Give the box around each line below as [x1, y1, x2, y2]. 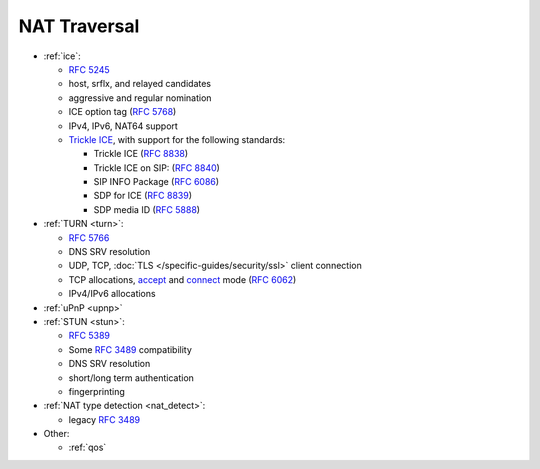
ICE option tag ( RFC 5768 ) [68, 106, 177, 118]
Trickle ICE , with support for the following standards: [68, 133, 286, 145]
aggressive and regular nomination [68, 91, 212, 104]
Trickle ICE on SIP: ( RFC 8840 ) [93, 161, 220, 174]
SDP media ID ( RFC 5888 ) [93, 203, 200, 215]
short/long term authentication [68, 371, 195, 384]
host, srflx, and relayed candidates [68, 78, 212, 90]
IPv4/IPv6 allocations [68, 288, 156, 300]
